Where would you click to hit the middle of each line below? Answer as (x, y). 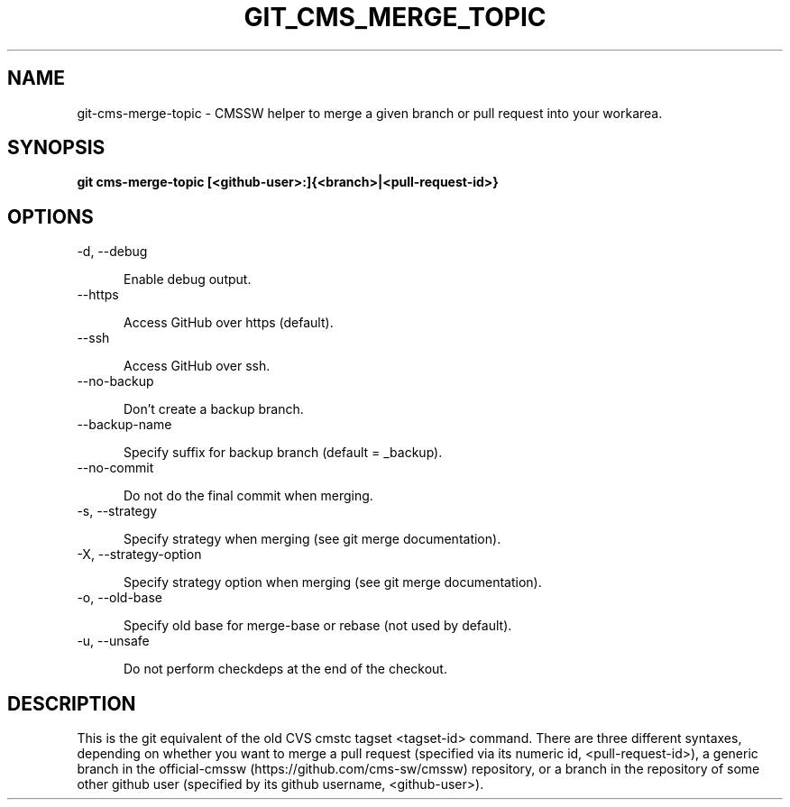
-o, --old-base (119, 598)
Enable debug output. (188, 280)
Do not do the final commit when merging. (248, 496)
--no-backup (115, 381)
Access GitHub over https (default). (229, 323)
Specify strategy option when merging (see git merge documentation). (333, 582)
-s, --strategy (117, 511)
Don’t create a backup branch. (214, 409)
